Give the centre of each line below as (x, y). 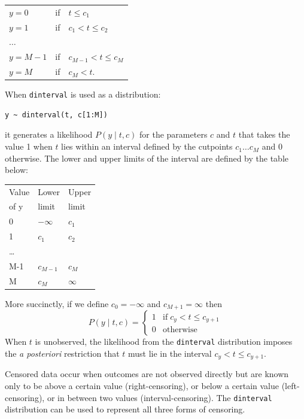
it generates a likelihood (49, 134)
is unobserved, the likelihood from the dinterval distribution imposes (164, 341)
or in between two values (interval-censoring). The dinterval (159, 397)
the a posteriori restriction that (62, 353)
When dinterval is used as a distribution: (83, 94)
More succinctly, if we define (57, 303)
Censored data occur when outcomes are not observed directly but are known (147, 374)
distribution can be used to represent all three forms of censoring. (125, 409)
